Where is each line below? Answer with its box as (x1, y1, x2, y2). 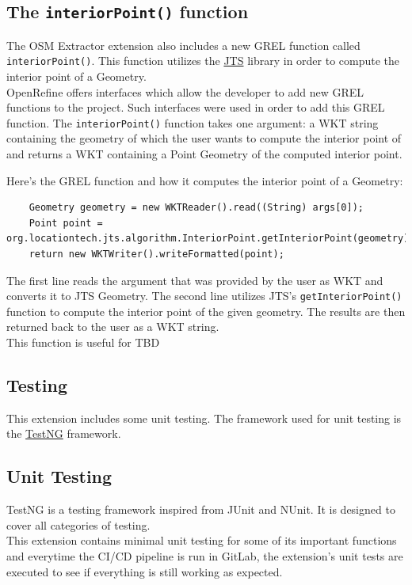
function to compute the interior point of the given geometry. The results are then (6, 302, 406, 319)
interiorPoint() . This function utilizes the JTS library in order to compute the (6, 52, 400, 69)
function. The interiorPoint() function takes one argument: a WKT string (6, 114, 379, 131)
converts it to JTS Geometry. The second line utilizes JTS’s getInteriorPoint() (6, 287, 402, 304)
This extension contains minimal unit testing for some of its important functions (6, 532, 397, 549)
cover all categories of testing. (6, 516, 151, 533)
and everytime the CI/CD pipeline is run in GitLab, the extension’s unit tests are (6, 548, 403, 564)
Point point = (29, 217, 103, 229)
